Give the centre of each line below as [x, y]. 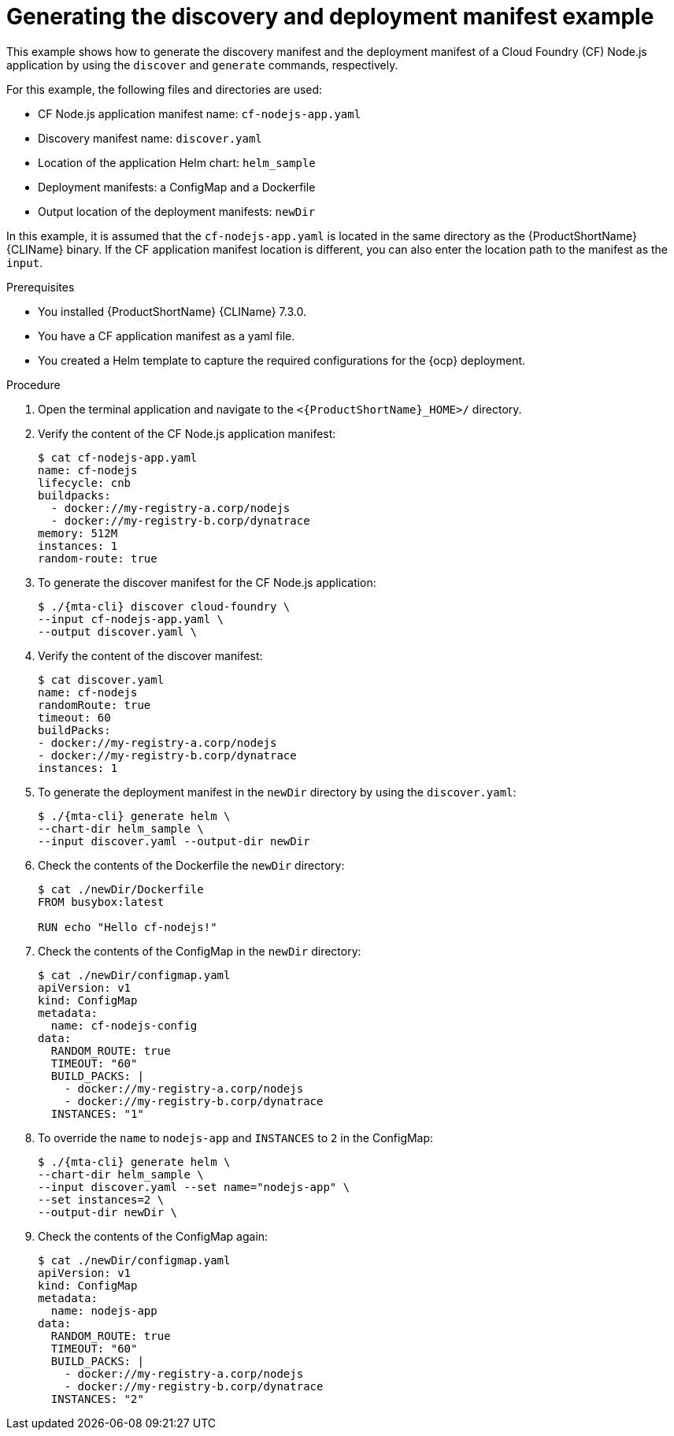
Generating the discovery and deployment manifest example [330, 17]
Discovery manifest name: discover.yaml [150, 138]
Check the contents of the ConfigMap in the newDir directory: [200, 951]
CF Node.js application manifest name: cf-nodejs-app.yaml [200, 113]
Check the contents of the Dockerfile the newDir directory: [191, 865]
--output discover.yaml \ [118, 631]
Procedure [33, 384]
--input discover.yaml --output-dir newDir [174, 841]
